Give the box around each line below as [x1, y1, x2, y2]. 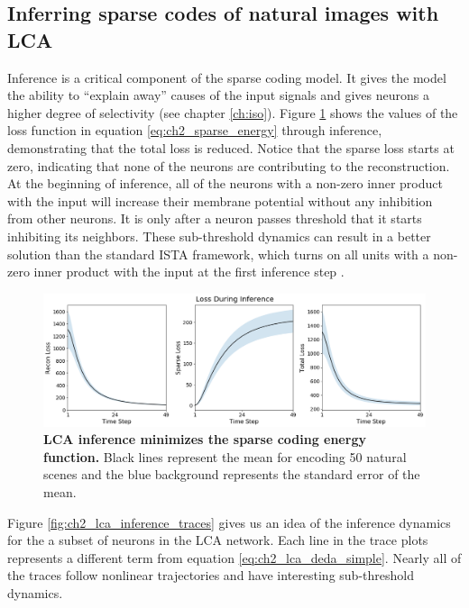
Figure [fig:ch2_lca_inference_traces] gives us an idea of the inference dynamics [7, 513, 451, 531]
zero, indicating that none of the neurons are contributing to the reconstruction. [7, 156, 450, 175]
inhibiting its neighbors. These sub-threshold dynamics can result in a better [7, 226, 431, 245]
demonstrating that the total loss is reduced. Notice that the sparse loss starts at [7, 138, 455, 157]
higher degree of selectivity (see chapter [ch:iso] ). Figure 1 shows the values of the [7, 103, 458, 122]
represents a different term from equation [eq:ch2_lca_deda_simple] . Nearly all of [7, 548, 462, 567]
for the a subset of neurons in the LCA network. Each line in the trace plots [7, 531, 428, 549]
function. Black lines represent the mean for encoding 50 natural [43, 447, 407, 466]
